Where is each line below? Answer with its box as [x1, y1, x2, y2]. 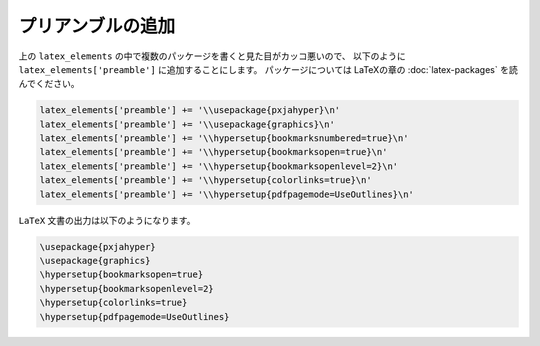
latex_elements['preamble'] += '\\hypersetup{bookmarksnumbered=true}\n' [39, 133, 409, 144]
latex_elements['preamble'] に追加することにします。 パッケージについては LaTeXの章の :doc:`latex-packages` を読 [18, 63, 519, 75]
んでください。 [18, 78, 80, 90]
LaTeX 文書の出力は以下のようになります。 [18, 214, 196, 226]
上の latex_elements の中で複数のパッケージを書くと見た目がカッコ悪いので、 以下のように [18, 50, 406, 62]
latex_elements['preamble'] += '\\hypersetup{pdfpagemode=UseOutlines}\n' [39, 188, 415, 200]
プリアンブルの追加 [18, 15, 176, 37]
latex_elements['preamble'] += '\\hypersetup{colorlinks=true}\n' [39, 175, 372, 186]
